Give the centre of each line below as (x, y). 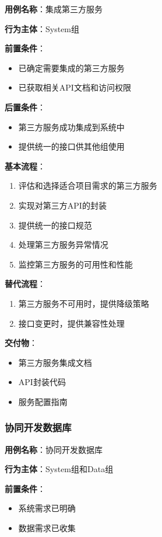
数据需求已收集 (47, 528)
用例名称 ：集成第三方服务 (54, 9)
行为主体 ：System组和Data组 (59, 469)
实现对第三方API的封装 (62, 205)
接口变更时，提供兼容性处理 (71, 323)
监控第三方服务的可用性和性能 (75, 264)
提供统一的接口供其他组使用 (71, 146)
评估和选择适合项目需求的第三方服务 (88, 186)
